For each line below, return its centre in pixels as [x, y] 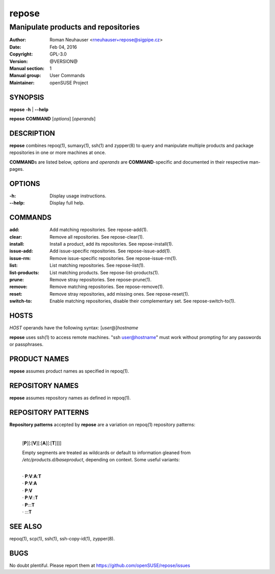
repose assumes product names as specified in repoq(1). [69, 371]
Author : [18, 40]
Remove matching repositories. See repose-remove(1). [107, 287]
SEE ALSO [26, 526]
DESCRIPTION [32, 133]
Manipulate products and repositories [75, 27]
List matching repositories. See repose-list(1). [97, 266]
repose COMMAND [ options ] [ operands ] [52, 119]
